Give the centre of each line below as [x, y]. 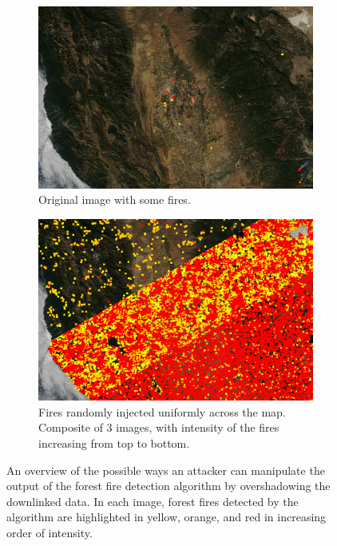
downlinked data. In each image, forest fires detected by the [153, 501]
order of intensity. [50, 533]
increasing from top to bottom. [114, 443]
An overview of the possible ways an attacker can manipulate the [166, 470]
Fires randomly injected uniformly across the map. [162, 411]
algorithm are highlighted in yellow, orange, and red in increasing [167, 517]
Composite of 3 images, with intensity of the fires [159, 427]
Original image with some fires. [115, 199]
